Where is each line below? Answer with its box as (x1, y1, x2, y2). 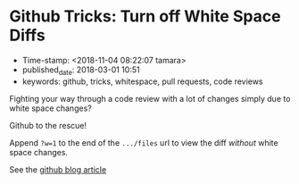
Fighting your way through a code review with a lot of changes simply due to (9, 93, 291, 104)
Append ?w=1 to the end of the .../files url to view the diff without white (9, 137, 278, 148)
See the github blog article (9, 163, 107, 175)
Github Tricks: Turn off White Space (9, 6, 281, 27)
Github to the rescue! (9, 120, 87, 130)
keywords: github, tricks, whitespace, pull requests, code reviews (21, 76, 263, 87)
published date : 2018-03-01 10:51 (21, 64, 140, 77)
